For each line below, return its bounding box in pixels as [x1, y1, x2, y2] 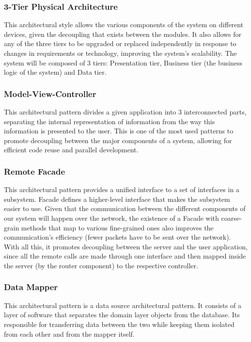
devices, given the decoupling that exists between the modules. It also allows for [4, 29, 242, 39]
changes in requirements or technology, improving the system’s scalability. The [4, 48, 237, 58]
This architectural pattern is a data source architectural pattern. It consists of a [4, 300, 241, 310]
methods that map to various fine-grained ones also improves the [21, 222, 214, 232]
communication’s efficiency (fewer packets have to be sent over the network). [4, 232, 231, 242]
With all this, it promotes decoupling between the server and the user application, [4, 241, 248, 251]
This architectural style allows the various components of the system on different [4, 19, 244, 30]
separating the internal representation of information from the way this [4, 116, 215, 126]
